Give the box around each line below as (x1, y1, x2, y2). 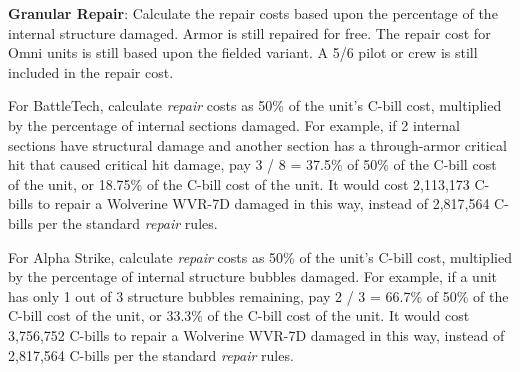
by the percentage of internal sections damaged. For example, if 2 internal (8, 114, 461, 135)
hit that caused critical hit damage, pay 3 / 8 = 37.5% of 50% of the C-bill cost (8, 154, 497, 175)
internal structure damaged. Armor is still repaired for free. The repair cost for (8, 22, 491, 43)
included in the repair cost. (8, 61, 174, 82)
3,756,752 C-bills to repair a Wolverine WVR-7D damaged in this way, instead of (8, 324, 505, 345)
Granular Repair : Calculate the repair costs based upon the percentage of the (8, 3, 498, 23)
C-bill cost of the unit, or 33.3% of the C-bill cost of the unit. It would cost (8, 305, 470, 326)
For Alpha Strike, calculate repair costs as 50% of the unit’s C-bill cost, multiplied (8, 246, 512, 267)
